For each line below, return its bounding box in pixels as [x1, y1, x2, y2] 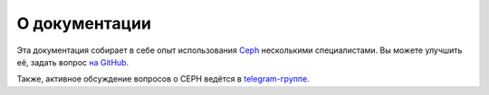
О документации [16, 13, 151, 33]
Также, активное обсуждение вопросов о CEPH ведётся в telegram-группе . [16, 73, 310, 84]
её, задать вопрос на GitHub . [16, 56, 129, 67]
